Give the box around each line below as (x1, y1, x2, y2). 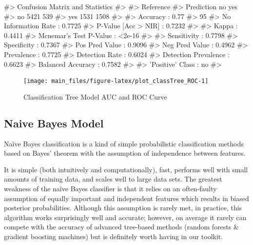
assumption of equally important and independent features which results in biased (4, 193, 249, 203)
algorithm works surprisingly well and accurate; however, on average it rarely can (4, 212, 247, 222)
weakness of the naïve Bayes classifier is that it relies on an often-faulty (4, 183, 217, 193)
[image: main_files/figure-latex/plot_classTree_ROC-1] (23, 78, 209, 85)
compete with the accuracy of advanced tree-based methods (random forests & (4, 222, 239, 232)
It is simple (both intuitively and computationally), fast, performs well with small (4, 164, 248, 174)
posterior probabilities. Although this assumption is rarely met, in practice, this (4, 203, 242, 213)
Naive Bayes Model (4, 115, 104, 130)
